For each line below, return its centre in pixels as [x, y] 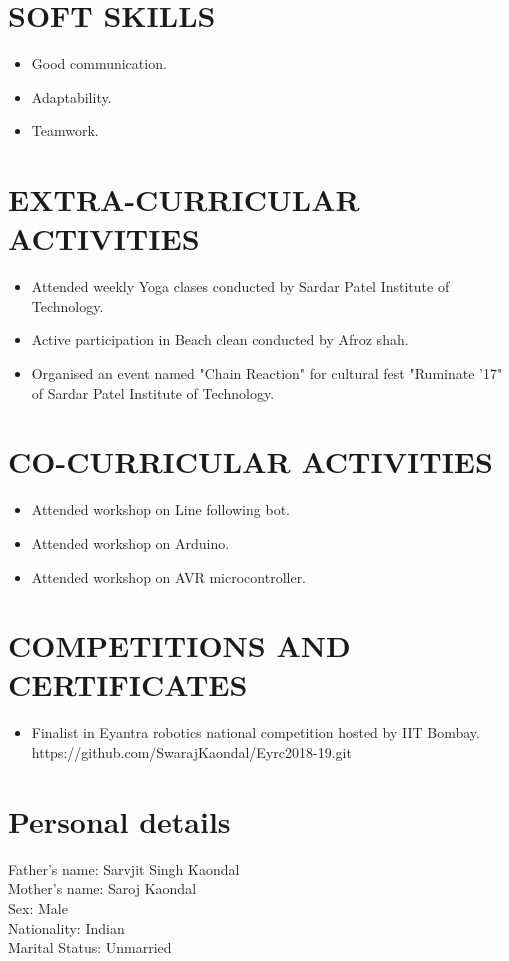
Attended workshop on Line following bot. [160, 509]
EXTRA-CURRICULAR [184, 199]
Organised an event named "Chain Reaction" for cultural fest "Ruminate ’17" [267, 373]
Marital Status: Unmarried [90, 947]
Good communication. [99, 63]
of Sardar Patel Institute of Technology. [153, 392]
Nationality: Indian [66, 927]
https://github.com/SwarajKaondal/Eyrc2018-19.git [191, 752]
